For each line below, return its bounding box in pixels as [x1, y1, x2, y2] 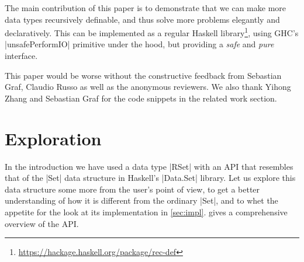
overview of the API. [5, 217, 79, 229]
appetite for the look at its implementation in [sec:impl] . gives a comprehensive [5, 205, 288, 218]
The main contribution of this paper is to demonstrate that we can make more [5, 2, 286, 13]
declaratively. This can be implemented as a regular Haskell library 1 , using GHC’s [5, 25, 299, 39]
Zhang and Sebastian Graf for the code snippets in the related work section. [5, 92, 277, 104]
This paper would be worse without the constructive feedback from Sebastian [5, 69, 282, 81]
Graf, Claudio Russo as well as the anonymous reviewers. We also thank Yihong [5, 81, 291, 93]
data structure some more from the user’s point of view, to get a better [5, 183, 260, 195]
